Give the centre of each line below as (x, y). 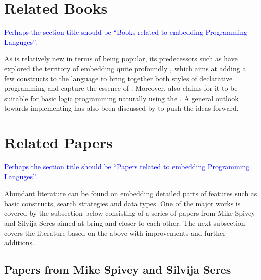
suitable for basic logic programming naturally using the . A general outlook (121, 98)
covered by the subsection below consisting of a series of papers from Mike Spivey (130, 213)
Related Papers (58, 143)
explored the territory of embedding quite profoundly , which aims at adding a (125, 68)
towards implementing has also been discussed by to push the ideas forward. (121, 108)
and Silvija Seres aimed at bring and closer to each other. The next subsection (125, 222)
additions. (19, 243)
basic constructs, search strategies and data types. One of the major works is (122, 203)
